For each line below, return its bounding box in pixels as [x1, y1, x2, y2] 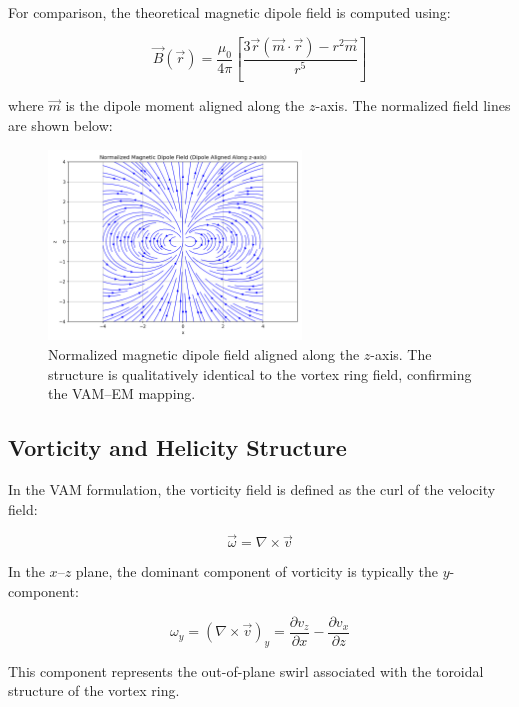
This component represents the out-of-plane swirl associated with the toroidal [8, 660, 484, 681]
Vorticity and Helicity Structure [8, 432, 347, 463]
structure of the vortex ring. [8, 680, 180, 701]
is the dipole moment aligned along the [65, 95, 305, 116]
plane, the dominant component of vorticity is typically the [75, 561, 438, 582]
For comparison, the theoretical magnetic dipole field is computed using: [8, 2, 451, 22]
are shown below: [8, 115, 113, 136]
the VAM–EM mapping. [48, 383, 196, 404]
